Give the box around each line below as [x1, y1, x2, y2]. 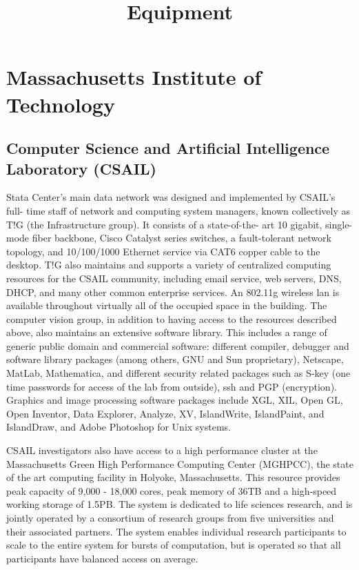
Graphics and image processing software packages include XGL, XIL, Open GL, [6, 393, 343, 407]
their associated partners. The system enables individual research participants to [6, 524, 347, 538]
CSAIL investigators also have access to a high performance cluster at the [6, 443, 318, 458]
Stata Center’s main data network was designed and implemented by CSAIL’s [6, 190, 336, 204]
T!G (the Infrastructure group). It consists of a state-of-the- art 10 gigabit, [6, 217, 322, 231]
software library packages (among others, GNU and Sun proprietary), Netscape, [6, 352, 344, 366]
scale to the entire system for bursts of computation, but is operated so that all [6, 538, 341, 552]
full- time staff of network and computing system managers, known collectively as [6, 203, 350, 217]
